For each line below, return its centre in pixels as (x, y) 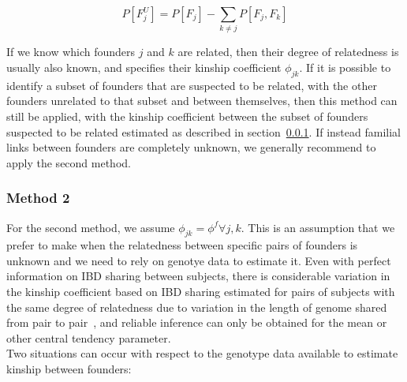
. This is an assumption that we (318, 227)
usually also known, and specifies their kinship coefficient (144, 67)
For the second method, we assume (91, 227)
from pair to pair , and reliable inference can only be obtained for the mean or (197, 322)
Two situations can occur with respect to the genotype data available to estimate (202, 353)
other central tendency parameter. (89, 337)
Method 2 (38, 198)
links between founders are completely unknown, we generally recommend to (191, 147)
